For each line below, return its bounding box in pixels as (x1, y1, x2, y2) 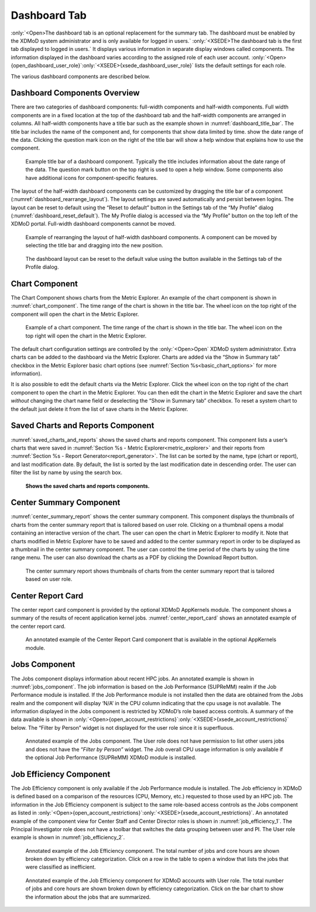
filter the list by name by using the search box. (11, 469, 123, 476)
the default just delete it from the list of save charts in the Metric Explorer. (11, 405, 188, 413)
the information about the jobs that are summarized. (25, 893, 151, 900)
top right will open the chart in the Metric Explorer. (25, 332, 147, 339)
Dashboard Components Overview (11, 88, 140, 98)
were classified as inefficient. (25, 863, 96, 870)
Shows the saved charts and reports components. (25, 482, 150, 489)
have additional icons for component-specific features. (25, 174, 158, 181)
